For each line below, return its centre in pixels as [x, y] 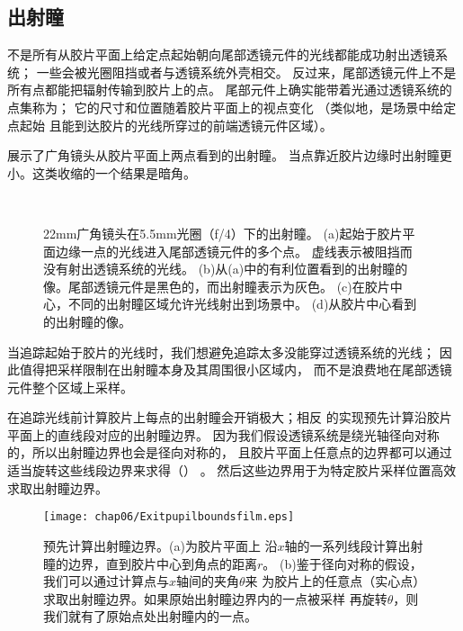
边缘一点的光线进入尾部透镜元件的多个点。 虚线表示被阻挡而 [234, 251]
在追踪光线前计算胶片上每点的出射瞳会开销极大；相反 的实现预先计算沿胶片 [230, 417]
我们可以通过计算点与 [106, 581]
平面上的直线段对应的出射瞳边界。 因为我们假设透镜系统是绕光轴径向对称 [223, 434]
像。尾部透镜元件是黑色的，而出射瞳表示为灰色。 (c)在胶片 [217, 286]
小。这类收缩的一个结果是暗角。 [102, 172]
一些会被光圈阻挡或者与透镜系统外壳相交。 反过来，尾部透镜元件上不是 [246, 72]
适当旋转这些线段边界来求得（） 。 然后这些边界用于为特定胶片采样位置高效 [232, 470]
